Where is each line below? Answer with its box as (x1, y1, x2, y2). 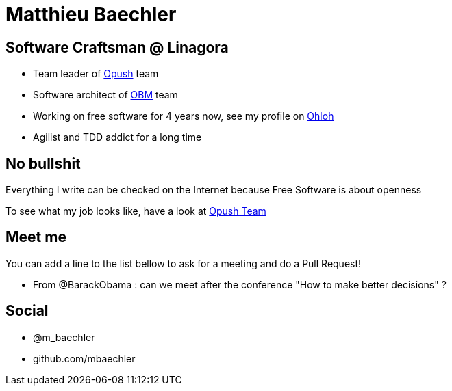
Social (5, 302, 49, 320)
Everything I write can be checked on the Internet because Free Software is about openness (5, 184, 422, 196)
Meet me (5, 228, 66, 246)
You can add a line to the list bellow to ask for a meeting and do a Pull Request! (5, 257, 362, 269)
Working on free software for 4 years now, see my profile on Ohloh (33, 110, 334, 122)
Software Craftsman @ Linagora (5, 38, 229, 56)
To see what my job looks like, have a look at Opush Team (5, 205, 266, 217)
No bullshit (5, 154, 81, 172)
